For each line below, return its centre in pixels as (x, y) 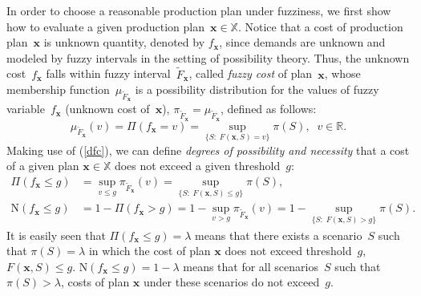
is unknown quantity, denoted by (124, 42)
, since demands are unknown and (302, 42)
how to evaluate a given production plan (106, 26)
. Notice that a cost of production (320, 26)
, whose (342, 73)
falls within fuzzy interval (108, 73)
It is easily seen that (56, 235)
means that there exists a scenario (279, 235)
